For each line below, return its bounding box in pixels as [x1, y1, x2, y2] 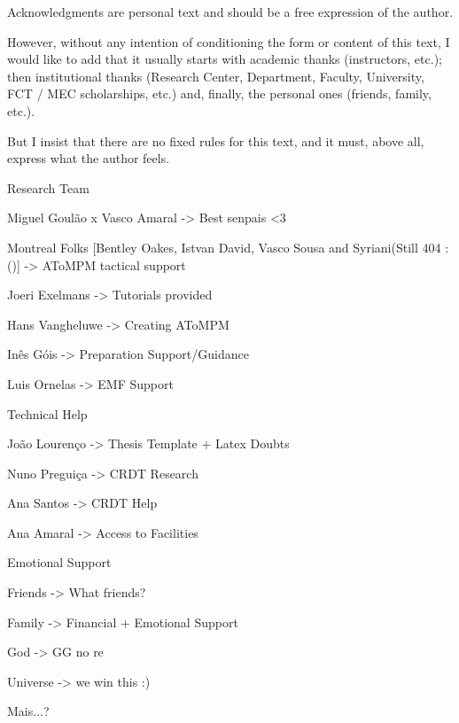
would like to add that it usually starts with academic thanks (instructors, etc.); [7, 50, 442, 68]
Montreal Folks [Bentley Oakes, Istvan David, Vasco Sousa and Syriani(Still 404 [7, 237, 441, 256]
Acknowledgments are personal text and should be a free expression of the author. [7, 3, 454, 20]
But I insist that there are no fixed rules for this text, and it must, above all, [7, 131, 424, 150]
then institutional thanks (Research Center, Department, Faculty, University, [7, 66, 424, 85]
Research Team [7, 178, 89, 197]
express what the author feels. [7, 149, 170, 167]
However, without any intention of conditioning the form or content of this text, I [7, 32, 450, 51]
